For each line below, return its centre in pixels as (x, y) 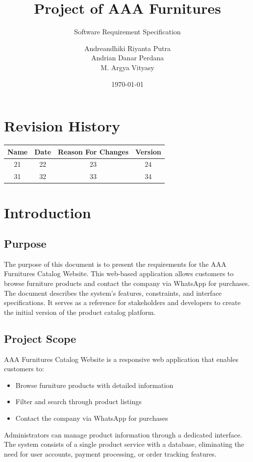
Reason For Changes (93, 151)
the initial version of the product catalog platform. (80, 312)
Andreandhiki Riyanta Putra (127, 48)
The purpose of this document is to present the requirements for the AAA (115, 264)
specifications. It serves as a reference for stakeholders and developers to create (122, 302)
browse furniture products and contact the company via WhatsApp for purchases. (127, 283)
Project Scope (40, 338)
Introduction (48, 212)
